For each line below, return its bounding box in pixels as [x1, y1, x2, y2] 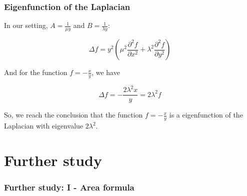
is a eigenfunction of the [169, 109, 243, 120]
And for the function [4, 67, 67, 77]
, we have [91, 67, 120, 77]
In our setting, [4, 20, 48, 30]
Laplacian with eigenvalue [4, 120, 83, 131]
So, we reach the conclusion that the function [4, 109, 143, 120]
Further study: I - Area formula [4, 181, 134, 193]
